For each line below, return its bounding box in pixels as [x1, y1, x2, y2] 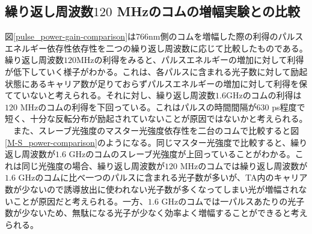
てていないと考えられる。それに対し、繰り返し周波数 [5, 89, 215, 101]
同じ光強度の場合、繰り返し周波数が [21, 159, 165, 172]
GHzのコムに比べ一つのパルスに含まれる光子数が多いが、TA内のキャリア [18, 171, 308, 184]
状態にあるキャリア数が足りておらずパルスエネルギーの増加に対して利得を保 [5, 77, 307, 89]
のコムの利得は [242, 89, 302, 101]
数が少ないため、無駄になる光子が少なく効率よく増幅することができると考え [5, 206, 308, 219]
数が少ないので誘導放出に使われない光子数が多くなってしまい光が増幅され [5, 182, 299, 195]
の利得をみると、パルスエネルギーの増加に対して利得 [94, 53, 304, 66]
